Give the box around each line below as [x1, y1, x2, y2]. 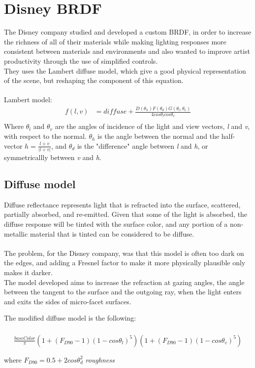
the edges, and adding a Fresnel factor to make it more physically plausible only [4, 257, 246, 268]
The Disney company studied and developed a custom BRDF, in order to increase [4, 27, 252, 37]
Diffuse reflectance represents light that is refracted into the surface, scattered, [4, 199, 241, 209]
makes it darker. [4, 267, 53, 277]
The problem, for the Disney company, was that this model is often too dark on [4, 247, 244, 258]
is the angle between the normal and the [97, 131, 220, 141]
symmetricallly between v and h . [4, 152, 101, 162]
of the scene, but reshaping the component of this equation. [4, 75, 184, 85]
